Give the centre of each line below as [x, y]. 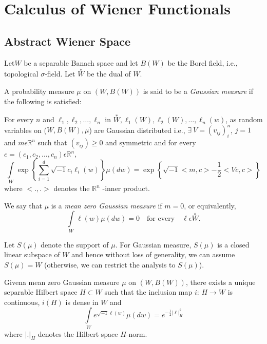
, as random [244, 119]
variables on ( [25, 130]
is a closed [233, 244]
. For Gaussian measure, [153, 244]
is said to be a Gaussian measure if [198, 91]
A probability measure [39, 91]
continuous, [22, 302]
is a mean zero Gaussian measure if [107, 205]
